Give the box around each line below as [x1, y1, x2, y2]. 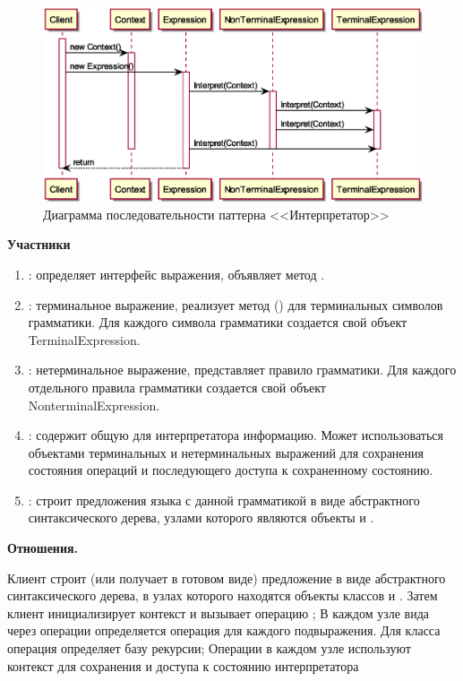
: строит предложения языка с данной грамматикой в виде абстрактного [28, 490, 420, 509]
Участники [7, 235, 71, 254]
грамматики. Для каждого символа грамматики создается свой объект [28, 313, 407, 332]
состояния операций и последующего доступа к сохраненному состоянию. [28, 461, 433, 479]
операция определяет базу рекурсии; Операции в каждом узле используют [7, 639, 411, 658]
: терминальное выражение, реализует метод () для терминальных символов [28, 295, 443, 314]
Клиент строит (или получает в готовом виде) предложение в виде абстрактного [7, 568, 446, 587]
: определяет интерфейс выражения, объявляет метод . [28, 264, 325, 283]
